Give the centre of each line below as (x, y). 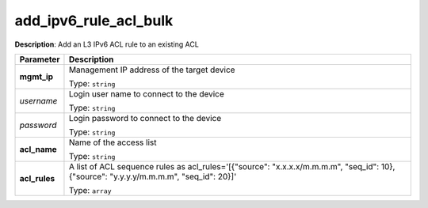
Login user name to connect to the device (147, 93)
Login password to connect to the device (145, 118)
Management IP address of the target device (152, 70)
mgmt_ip (36, 77)
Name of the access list (113, 142)
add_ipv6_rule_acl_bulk (94, 21)
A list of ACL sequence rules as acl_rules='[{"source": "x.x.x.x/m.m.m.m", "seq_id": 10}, (232, 166)
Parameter (40, 59)
